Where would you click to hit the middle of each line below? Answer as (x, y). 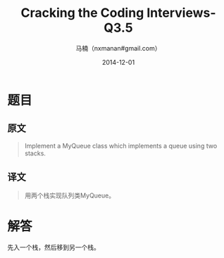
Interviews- (181, 13)
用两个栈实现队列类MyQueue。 (69, 195)
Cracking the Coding (82, 13)
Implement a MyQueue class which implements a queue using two (121, 146)
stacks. (35, 153)
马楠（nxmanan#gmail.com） (118, 48)
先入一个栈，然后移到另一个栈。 (54, 247)
